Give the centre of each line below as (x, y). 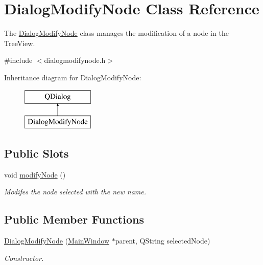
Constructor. (24, 258)
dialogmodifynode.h (75, 60)
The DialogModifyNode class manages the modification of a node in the (116, 33)
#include (18, 60)
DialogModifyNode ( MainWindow (57, 241)
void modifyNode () (35, 174)
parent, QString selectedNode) (163, 241)
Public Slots (37, 153)
